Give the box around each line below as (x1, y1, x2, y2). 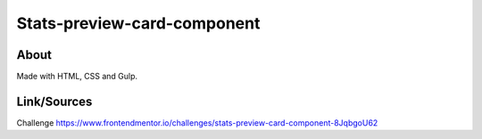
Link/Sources (16, 94, 93, 109)
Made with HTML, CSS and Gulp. (16, 71, 138, 82)
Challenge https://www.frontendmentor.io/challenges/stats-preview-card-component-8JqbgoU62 (16, 117, 378, 128)
